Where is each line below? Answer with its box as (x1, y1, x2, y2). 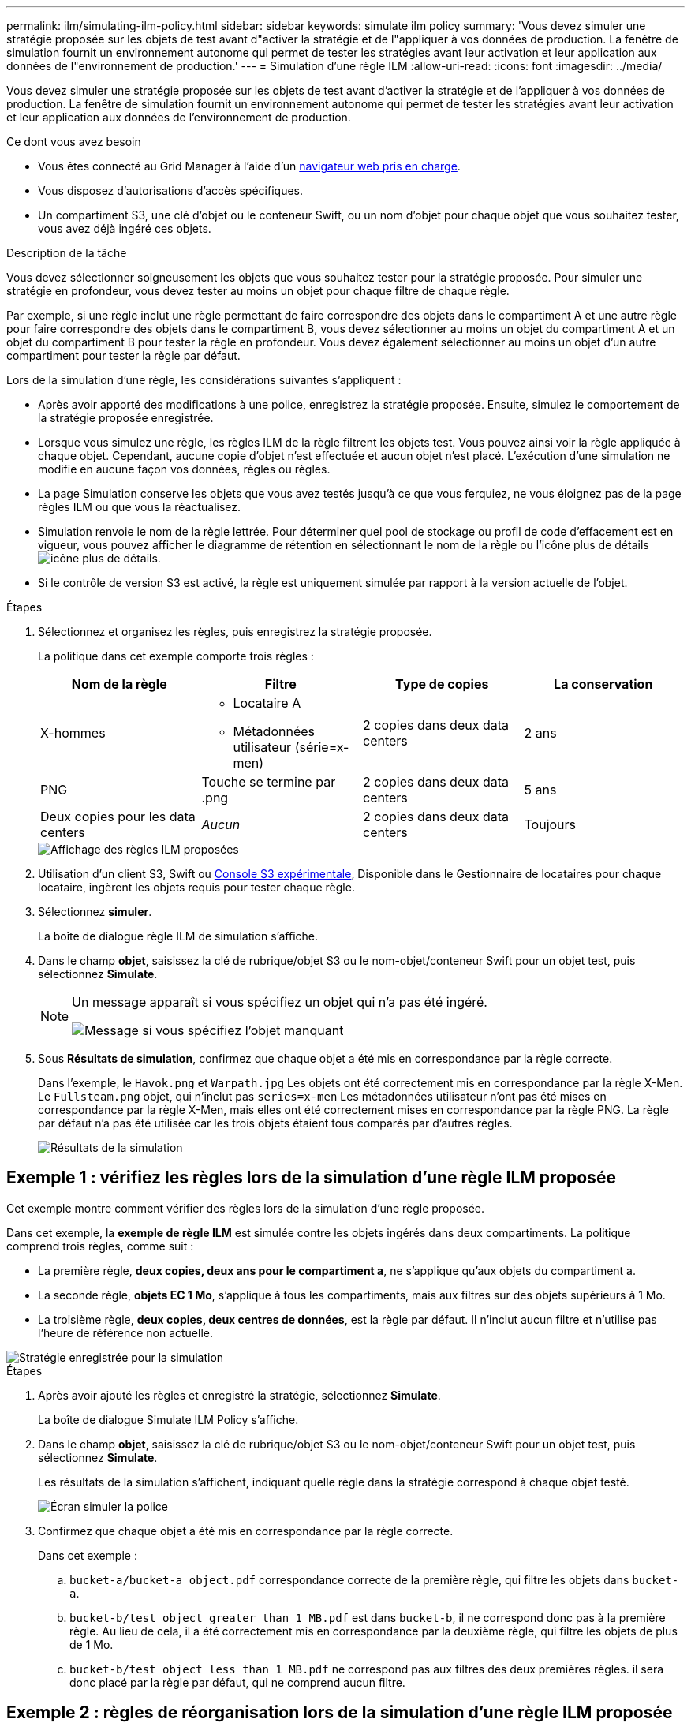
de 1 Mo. (69, 1637, 114, 1651)
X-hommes (40, 725, 106, 741)
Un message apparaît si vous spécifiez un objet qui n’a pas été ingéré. (72, 994, 487, 1010)
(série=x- (294, 739, 349, 755)
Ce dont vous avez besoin (6, 135, 141, 148)
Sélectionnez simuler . (38, 905, 152, 918)
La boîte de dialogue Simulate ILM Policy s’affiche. (38, 1412, 299, 1426)
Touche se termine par (201, 774, 336, 790)
